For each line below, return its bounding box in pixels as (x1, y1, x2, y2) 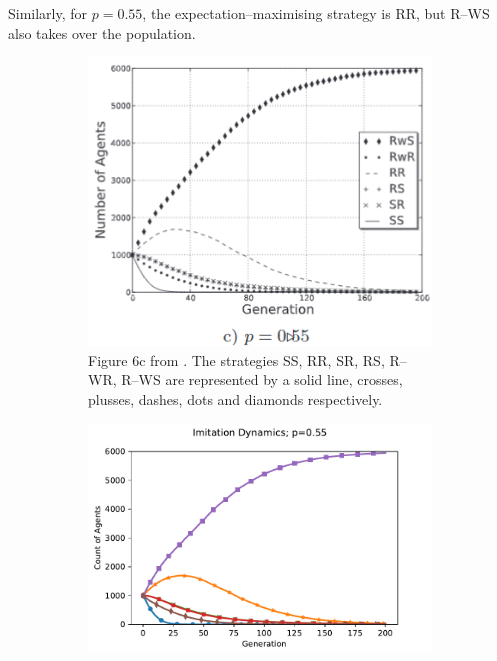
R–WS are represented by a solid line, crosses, (121, 369, 403, 390)
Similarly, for (8, 3, 88, 23)
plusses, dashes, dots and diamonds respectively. (88, 389, 383, 410)
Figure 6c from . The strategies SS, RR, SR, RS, (88, 349, 385, 370)
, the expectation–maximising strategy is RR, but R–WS (142, 3, 490, 23)
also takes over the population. (8, 22, 196, 43)
